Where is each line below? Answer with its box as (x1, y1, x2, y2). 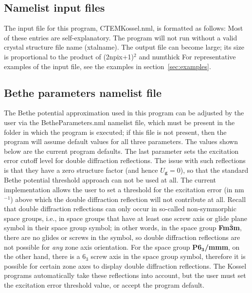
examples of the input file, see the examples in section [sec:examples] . (4, 61, 211, 71)
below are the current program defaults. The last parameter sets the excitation (4, 146, 239, 156)
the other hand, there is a (4, 251, 80, 261)
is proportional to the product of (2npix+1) (4, 51, 134, 61)
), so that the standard (180, 165, 249, 175)
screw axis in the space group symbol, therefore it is (90, 251, 246, 261)
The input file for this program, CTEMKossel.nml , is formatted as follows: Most (4, 23, 243, 33)
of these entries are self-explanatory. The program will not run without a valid (4, 32, 237, 42)
